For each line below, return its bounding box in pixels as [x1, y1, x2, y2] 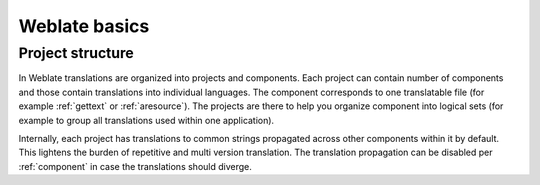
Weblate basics [18, 15, 150, 37]
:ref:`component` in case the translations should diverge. [18, 160, 252, 172]
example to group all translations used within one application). [18, 114, 275, 126]
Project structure [18, 44, 134, 62]
